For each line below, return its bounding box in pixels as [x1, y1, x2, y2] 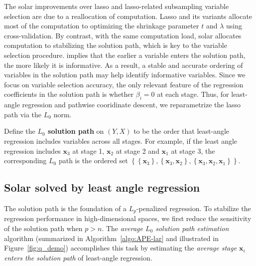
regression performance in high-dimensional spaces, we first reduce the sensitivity [4, 213, 252, 224]
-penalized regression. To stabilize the [136, 203, 251, 213]
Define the [4, 126, 35, 136]
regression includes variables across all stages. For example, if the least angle [4, 135, 238, 146]
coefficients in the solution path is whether [4, 89, 134, 99]
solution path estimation [155, 223, 229, 233]
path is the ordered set [58, 155, 128, 166]
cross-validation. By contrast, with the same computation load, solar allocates [4, 30, 242, 40]
